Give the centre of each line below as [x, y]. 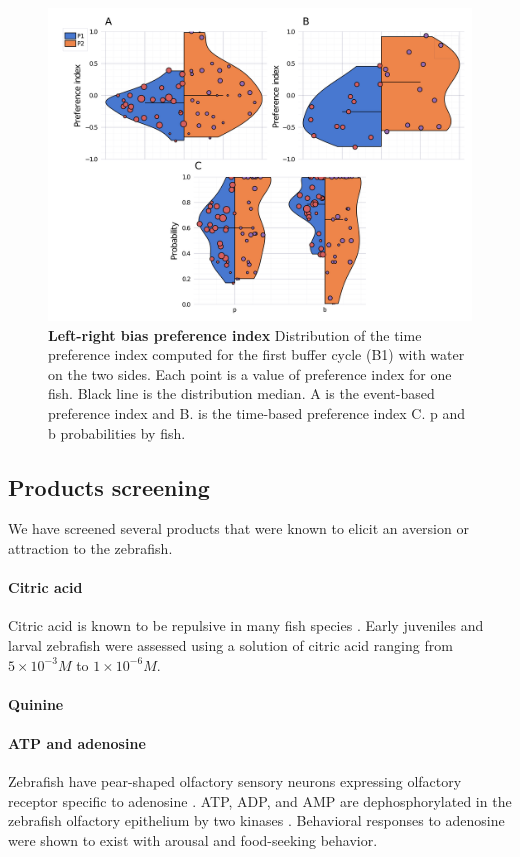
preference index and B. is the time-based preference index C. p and [256, 413]
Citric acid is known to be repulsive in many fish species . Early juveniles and [246, 625]
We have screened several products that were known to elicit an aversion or [238, 528]
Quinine [36, 703]
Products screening [109, 486]
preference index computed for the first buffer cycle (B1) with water [256, 354]
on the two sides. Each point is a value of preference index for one [250, 373]
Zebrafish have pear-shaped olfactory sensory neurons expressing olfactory [235, 781]
